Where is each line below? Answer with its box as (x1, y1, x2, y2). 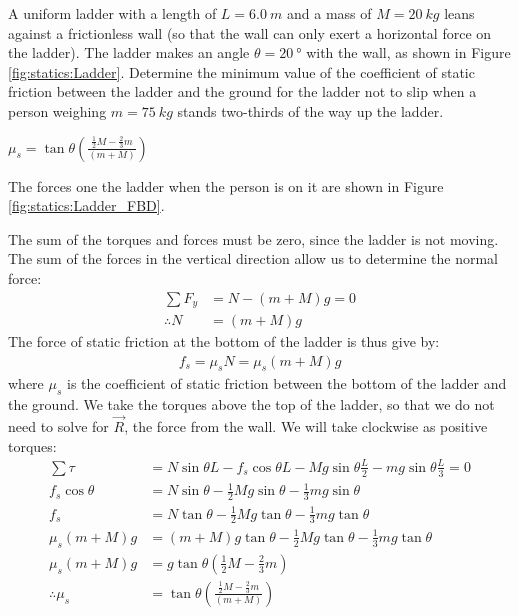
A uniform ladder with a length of (8, 3, 217, 23)
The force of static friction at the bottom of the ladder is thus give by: (8, 331, 440, 352)
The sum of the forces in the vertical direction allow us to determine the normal (8, 248, 498, 269)
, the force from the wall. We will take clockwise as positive (124, 416, 488, 437)
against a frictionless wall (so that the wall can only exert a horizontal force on (8, 22, 492, 43)
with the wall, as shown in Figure (306, 42, 511, 63)
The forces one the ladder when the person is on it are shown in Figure (8, 175, 444, 196)
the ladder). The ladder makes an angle (8, 42, 250, 63)
